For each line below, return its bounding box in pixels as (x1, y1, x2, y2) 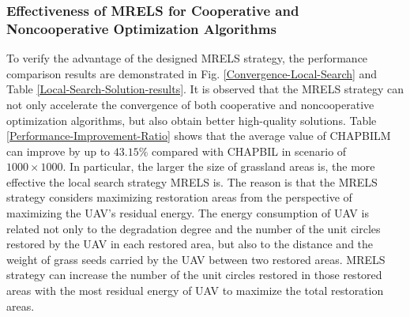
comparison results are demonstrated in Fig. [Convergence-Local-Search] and (6, 65, 378, 81)
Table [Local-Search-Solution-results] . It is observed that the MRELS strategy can (6, 81, 404, 97)
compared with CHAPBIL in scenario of (152, 142, 347, 159)
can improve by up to (6, 142, 111, 159)
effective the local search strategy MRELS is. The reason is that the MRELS (6, 173, 378, 190)
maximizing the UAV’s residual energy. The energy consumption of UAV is (6, 205, 369, 221)
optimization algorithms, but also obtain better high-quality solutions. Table (6, 111, 377, 128)
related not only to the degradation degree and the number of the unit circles (6, 220, 381, 236)
